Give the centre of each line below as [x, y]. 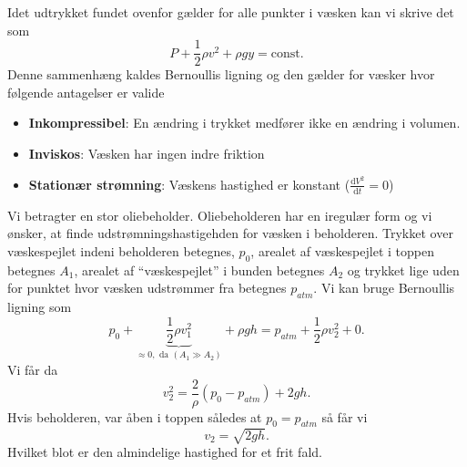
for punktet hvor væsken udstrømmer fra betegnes [147, 288]
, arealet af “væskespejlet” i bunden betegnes [199, 270]
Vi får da [33, 369]
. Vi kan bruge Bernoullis [384, 288]
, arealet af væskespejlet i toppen [342, 250]
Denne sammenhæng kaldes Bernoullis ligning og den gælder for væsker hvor [221, 74]
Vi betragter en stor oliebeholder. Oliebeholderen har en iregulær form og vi [220, 215]
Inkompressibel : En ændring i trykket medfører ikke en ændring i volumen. [244, 123]
